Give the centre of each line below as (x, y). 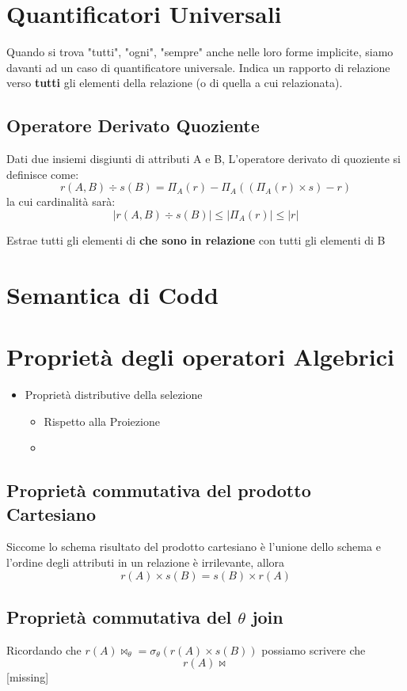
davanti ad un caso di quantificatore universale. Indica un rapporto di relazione (198, 67)
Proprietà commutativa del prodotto (159, 490)
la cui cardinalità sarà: (61, 201)
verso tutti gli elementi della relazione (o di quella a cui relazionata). (175, 83)
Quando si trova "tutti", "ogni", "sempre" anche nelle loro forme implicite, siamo (200, 52)
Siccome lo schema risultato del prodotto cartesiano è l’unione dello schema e (194, 547)
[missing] (28, 677)
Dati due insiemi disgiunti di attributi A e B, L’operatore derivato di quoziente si (203, 159)
